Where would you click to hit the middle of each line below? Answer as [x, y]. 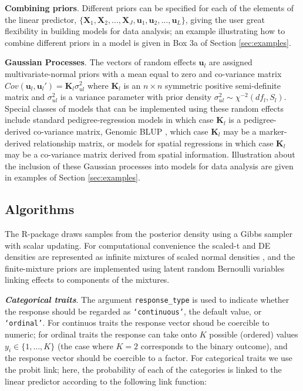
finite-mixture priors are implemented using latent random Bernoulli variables [145, 268]
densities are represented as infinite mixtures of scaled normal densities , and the [150, 257]
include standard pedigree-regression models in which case [109, 120]
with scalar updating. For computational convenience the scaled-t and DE [138, 245]
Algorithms [40, 209]
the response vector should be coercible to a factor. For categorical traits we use [149, 358]
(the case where [85, 345]
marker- [273, 131]
